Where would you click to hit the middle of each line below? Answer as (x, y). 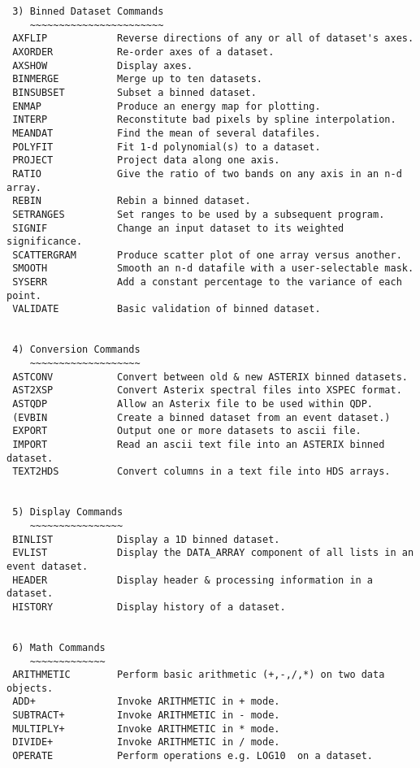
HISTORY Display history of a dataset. (149, 607)
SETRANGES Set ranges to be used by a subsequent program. (199, 214)
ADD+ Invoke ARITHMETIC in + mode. (146, 702)
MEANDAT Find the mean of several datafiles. (167, 133)
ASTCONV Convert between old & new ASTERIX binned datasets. (210, 377)
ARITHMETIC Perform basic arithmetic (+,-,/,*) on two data (199, 675)
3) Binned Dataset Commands (88, 11)
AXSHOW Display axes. (103, 65)
